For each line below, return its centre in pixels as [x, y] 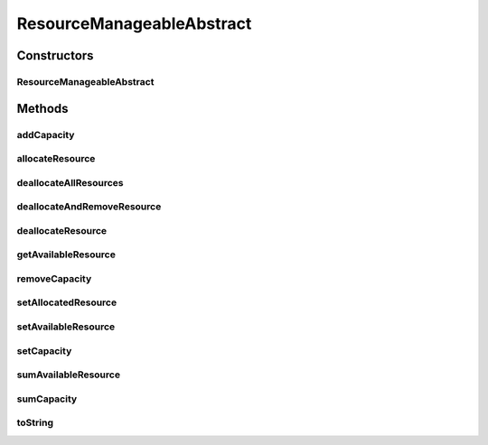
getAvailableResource [66, 255]
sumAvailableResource [69, 375]
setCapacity [44, 350]
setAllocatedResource [67, 302]
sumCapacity [47, 399]
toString [35, 422]
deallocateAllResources [70, 182]
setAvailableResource [66, 327]
